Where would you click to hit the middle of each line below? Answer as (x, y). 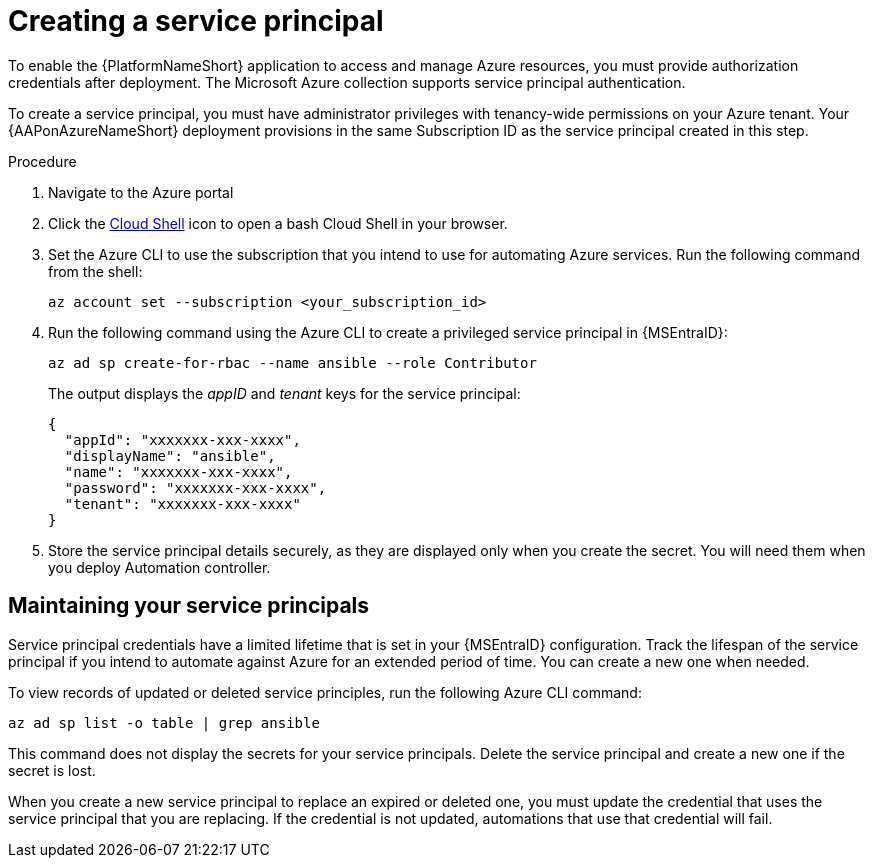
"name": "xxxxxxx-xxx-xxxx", (178, 471)
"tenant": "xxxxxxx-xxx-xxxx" (182, 503)
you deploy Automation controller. (159, 567)
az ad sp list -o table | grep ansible (164, 722)
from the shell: (95, 271)
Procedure (42, 161)
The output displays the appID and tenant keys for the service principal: (284, 393)
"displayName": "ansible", (170, 455)
